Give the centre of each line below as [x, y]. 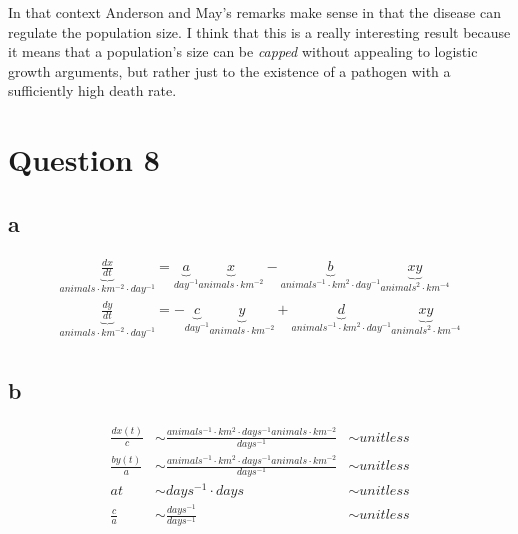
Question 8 [84, 159]
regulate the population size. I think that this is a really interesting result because [259, 31]
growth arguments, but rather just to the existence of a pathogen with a [229, 70]
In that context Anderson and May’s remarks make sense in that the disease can [254, 12]
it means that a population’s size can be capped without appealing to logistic [243, 51]
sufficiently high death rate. [92, 90]
